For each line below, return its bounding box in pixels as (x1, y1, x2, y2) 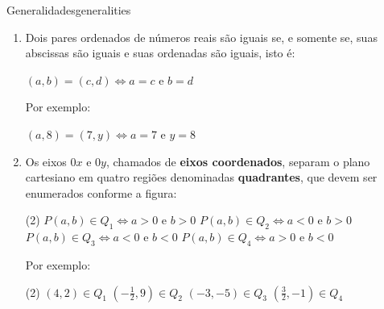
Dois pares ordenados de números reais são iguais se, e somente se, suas (25, 28, 378, 45)
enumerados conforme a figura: (25, 184, 177, 201)
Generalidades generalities (6, 2, 131, 18)
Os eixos (25, 152, 67, 169)
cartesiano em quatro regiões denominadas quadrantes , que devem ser (25, 169, 378, 186)
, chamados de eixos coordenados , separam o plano (105, 152, 370, 169)
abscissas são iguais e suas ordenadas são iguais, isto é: (25, 44, 295, 61)
